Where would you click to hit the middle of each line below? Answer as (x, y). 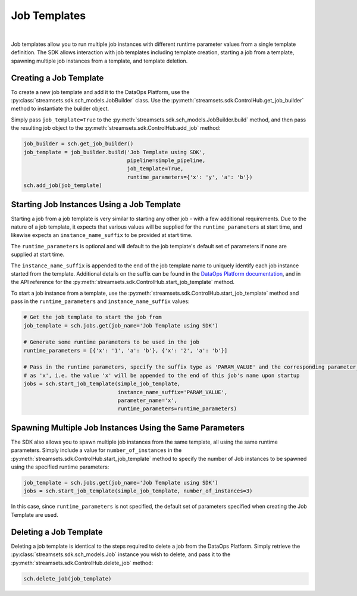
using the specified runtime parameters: (60, 467)
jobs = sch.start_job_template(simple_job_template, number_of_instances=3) (138, 491)
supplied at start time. (38, 255)
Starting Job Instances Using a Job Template (96, 205)
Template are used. (35, 514)
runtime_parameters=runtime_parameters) (177, 409)
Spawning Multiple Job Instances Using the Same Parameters (128, 428)
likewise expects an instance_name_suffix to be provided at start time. (102, 235)
